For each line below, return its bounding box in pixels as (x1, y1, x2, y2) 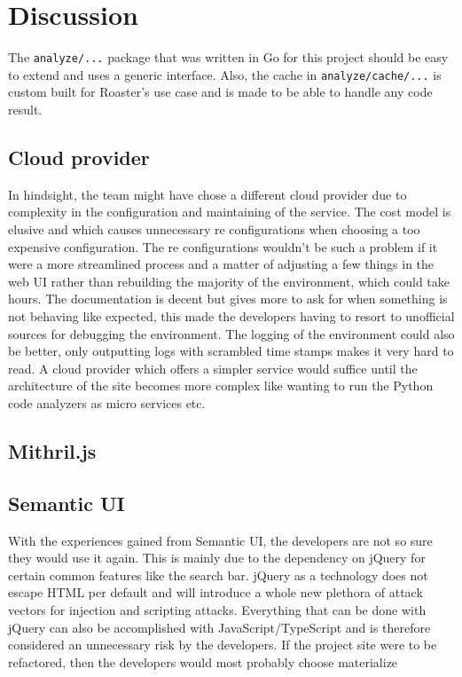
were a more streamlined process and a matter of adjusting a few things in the (8, 255, 435, 273)
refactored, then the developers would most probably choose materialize (8, 652, 398, 671)
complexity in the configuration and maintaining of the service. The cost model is (8, 202, 451, 221)
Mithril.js (8, 437, 97, 464)
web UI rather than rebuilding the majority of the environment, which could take (8, 272, 450, 290)
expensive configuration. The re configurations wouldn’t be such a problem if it (8, 237, 438, 256)
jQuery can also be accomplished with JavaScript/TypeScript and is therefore (8, 618, 431, 636)
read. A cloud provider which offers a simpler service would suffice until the (8, 358, 418, 377)
